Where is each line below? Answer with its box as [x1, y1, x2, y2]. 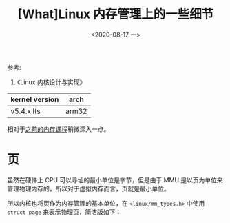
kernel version [10, 95, 59, 104]
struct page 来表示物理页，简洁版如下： [7, 208, 122, 216]
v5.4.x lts [10, 106, 41, 116]
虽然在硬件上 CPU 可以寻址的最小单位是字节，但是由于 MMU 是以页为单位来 [7, 175, 224, 184]
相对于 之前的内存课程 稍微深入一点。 [7, 125, 110, 133]
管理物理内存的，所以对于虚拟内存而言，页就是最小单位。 [7, 184, 170, 193]
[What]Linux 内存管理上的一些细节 [17, 6, 214, 22]
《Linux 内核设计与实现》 [17, 77, 86, 86]
